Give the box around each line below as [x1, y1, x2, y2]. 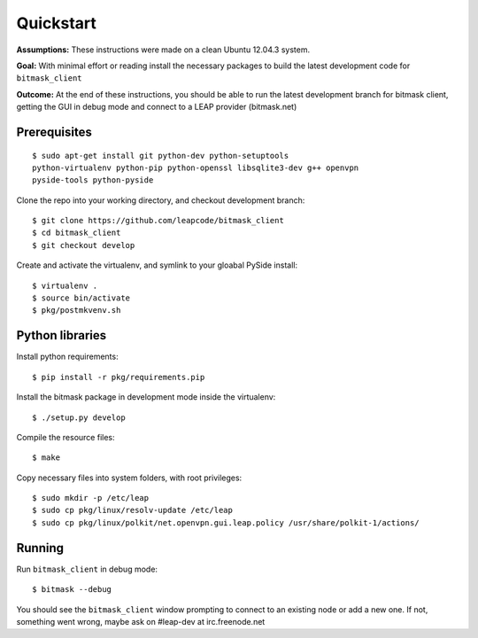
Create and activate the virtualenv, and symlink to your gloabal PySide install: [16, 260, 298, 270]
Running [16, 541, 65, 556]
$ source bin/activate [32, 293, 131, 303]
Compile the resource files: [16, 432, 115, 442]
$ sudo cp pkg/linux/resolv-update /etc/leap [32, 505, 234, 516]
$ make [32, 453, 61, 463]
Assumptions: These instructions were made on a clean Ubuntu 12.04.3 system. [16, 44, 310, 55]
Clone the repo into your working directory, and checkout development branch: [16, 195, 305, 206]
